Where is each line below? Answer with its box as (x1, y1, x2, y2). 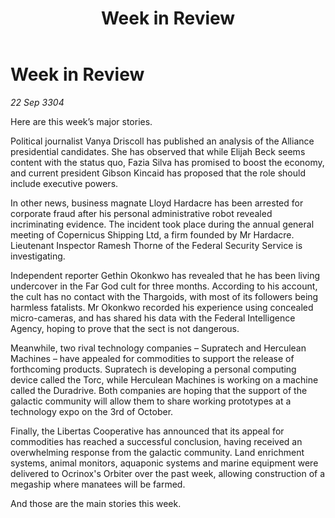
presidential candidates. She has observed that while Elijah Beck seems (10, 145, 306, 157)
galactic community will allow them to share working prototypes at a (10, 395, 292, 407)
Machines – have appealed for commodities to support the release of (10, 352, 295, 364)
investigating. (10, 250, 66, 262)
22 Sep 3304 (10, 96, 65, 108)
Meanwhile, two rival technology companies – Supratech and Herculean (10, 342, 307, 354)
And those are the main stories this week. (10, 497, 182, 509)
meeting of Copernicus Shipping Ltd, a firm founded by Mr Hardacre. (10, 228, 295, 241)
